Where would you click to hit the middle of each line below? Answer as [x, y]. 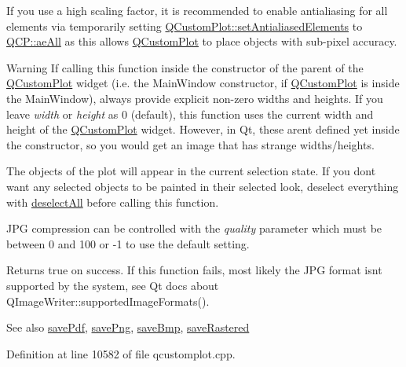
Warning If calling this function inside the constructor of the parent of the [185, 67]
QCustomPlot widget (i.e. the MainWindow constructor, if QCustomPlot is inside [203, 83]
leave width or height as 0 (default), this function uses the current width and [190, 114]
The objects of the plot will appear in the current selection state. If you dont [191, 171]
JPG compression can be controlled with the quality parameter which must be [194, 228]
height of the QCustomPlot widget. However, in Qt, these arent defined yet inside [203, 129]
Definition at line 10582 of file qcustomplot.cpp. [121, 353]
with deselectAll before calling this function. [113, 202]
